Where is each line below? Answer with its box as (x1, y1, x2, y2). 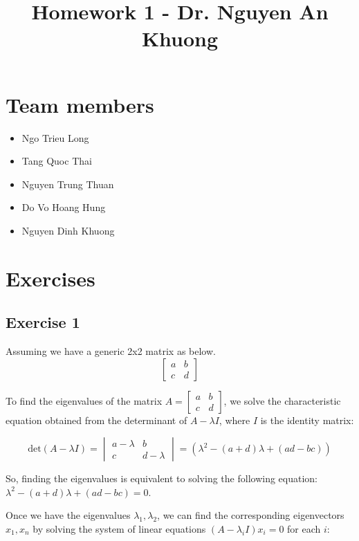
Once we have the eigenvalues (6, 508, 131, 522)
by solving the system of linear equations (33, 522, 206, 536)
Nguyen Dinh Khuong (21, 223, 115, 237)
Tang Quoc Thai (21, 154, 92, 168)
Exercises (6, 264, 95, 292)
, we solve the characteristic (223, 393, 341, 407)
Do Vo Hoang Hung (21, 200, 106, 214)
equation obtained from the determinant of (6, 412, 187, 427)
